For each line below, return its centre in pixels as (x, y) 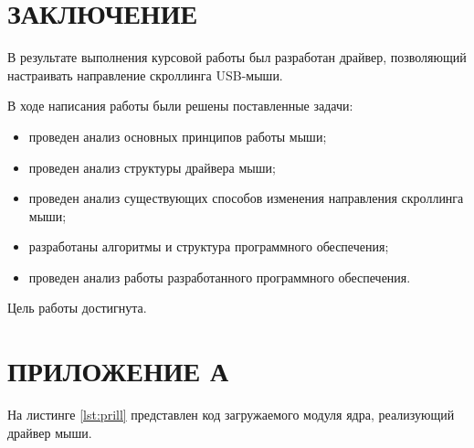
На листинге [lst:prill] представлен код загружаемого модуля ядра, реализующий (231, 415)
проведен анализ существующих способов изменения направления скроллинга (246, 198)
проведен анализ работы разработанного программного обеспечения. (220, 277)
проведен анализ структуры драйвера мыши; (152, 167)
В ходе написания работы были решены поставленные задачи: (180, 106)
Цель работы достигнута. (77, 308)
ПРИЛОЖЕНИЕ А (118, 371)
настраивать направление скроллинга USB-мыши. (145, 75)
